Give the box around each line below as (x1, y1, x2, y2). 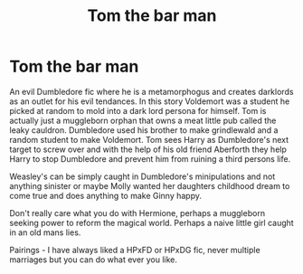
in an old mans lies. (9, 227, 81, 238)
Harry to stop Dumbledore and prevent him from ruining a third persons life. (9, 153, 291, 164)
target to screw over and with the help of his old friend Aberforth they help (9, 144, 288, 155)
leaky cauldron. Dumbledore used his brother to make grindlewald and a (9, 124, 279, 136)
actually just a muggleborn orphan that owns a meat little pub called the (9, 115, 277, 126)
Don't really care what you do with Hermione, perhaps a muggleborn (9, 207, 265, 218)
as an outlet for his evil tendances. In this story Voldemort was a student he (9, 96, 290, 107)
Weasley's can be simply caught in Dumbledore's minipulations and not (9, 171, 276, 182)
